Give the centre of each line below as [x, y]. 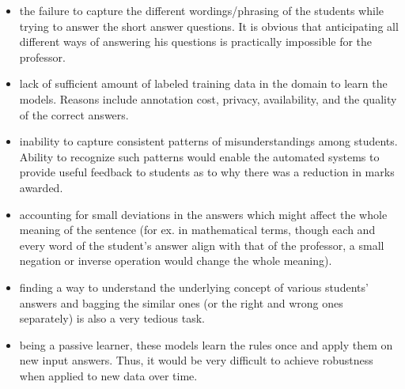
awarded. [41, 187]
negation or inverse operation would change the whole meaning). [176, 261]
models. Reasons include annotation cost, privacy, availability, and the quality [208, 98]
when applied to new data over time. [108, 375]
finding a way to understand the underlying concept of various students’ [194, 287]
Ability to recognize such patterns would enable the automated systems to [199, 156]
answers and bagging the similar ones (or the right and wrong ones [181, 302]
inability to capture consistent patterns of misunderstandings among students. [208, 141]
